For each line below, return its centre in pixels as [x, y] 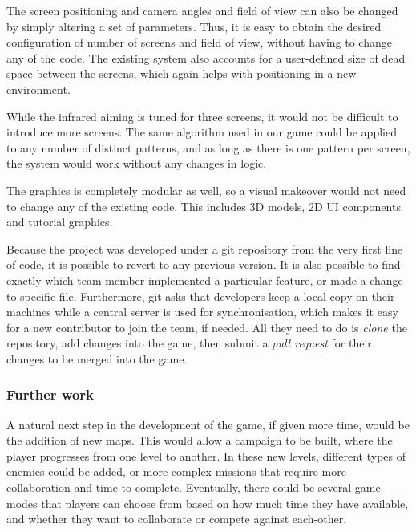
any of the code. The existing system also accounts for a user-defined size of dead [206, 57]
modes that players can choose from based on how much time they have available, [208, 503]
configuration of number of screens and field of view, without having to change [199, 42]
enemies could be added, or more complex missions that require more [176, 471]
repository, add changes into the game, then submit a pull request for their [189, 343]
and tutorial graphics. [60, 222]
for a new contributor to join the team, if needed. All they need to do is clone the [207, 327]
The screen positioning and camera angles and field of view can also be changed [202, 10]
